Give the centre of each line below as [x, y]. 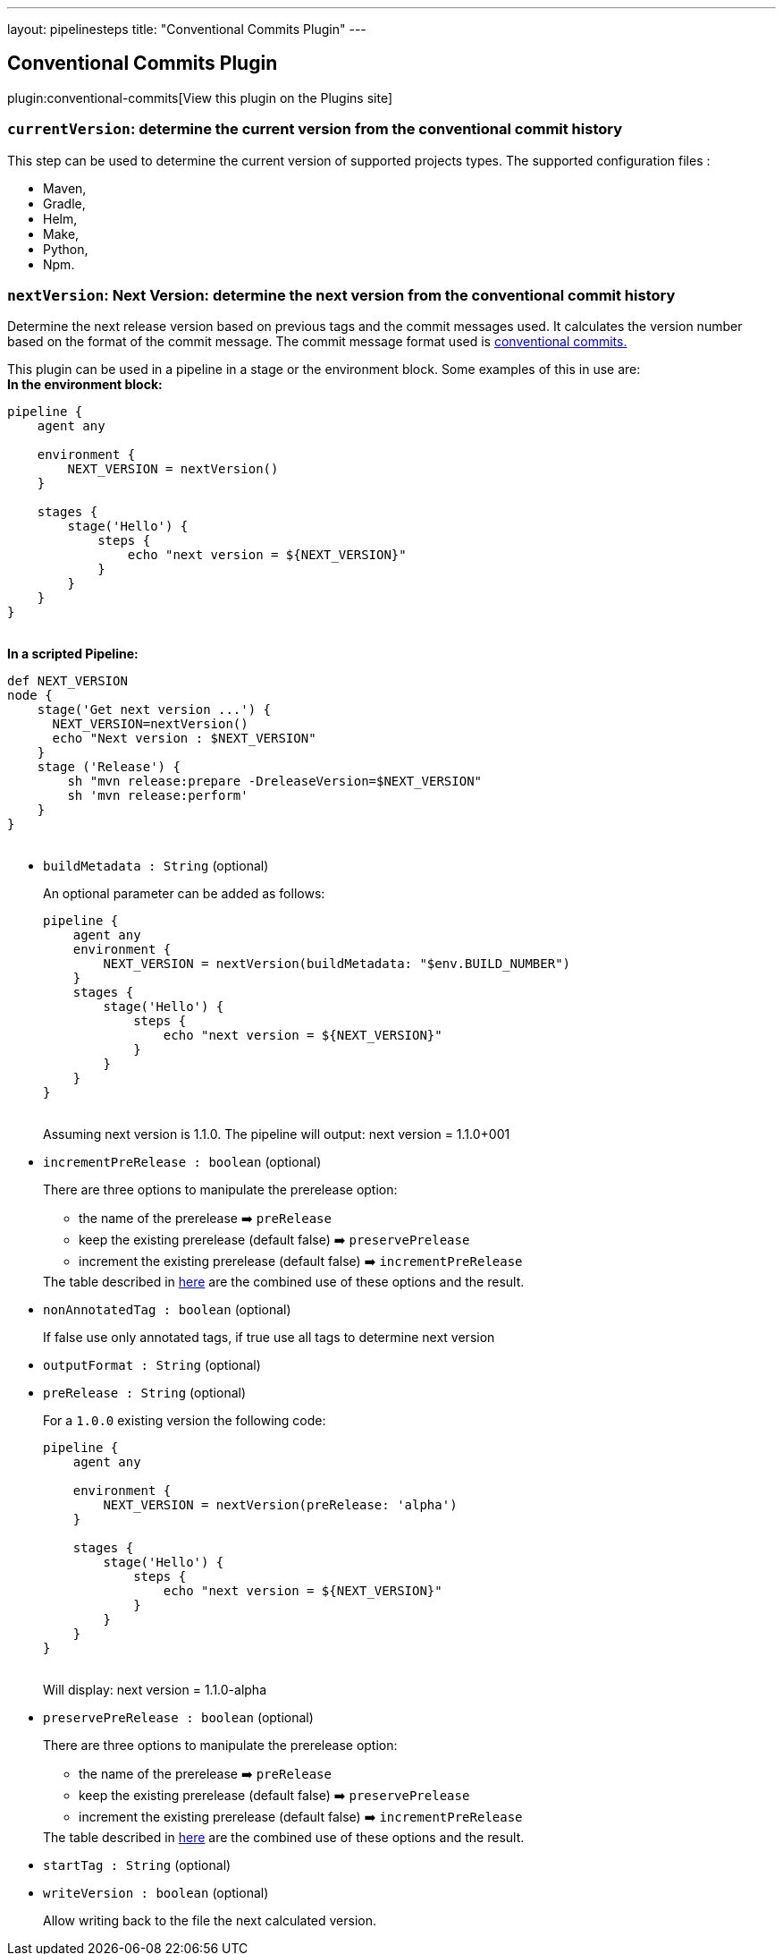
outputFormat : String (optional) [152, 1365]
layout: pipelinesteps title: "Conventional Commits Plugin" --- [187, 29]
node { [30, 696]
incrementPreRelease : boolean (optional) [182, 1162]
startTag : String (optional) [137, 1865]
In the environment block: [85, 385]
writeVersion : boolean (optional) [156, 1893]
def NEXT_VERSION [67, 681]
